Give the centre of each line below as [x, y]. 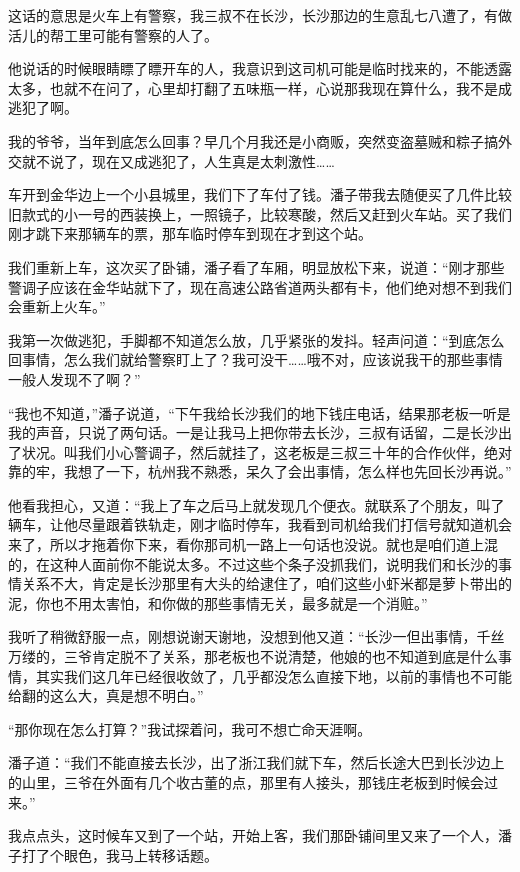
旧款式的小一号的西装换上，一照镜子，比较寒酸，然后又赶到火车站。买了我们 [260, 213]
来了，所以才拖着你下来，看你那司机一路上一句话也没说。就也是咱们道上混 [253, 544]
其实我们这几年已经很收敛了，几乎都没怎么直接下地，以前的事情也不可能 [273, 675]
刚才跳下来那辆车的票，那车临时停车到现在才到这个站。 [190, 233]
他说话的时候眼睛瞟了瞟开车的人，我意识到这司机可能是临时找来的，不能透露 [260, 68]
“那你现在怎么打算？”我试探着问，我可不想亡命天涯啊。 [190, 728]
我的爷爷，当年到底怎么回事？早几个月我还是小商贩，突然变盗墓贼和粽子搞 [253, 140]
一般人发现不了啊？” [74, 378]
